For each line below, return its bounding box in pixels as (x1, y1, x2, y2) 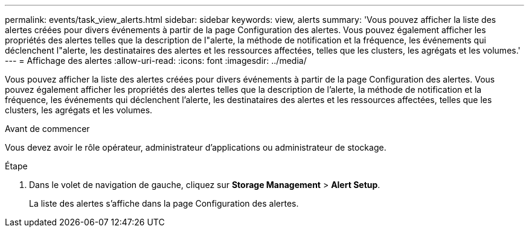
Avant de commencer (5, 124, 90, 134)
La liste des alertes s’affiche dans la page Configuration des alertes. (29, 198, 299, 208)
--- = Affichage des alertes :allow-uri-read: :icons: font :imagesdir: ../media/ (5, 55, 307, 66)
